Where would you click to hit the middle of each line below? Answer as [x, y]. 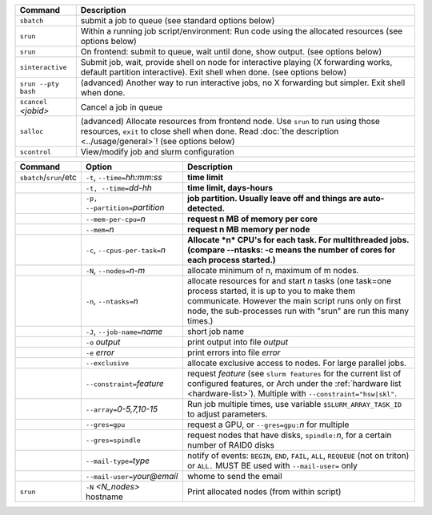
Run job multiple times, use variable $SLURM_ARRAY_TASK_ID [294, 404]
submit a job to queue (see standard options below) [178, 20]
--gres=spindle [113, 440]
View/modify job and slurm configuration [158, 152]
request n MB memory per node [248, 229]
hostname [104, 497]
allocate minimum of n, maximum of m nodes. [273, 270]
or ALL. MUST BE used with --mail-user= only [272, 466]
